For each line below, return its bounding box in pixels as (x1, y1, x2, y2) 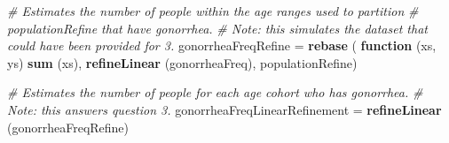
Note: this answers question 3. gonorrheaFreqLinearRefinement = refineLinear (7, 100, 442, 118)
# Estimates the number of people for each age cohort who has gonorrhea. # (7, 83, 423, 102)
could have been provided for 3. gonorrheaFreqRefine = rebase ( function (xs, (7, 36, 437, 55)
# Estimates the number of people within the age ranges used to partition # (7, 2, 419, 19)
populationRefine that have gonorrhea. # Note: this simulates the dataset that (7, 19, 428, 37)
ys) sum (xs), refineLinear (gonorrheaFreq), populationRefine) (7, 53, 358, 71)
